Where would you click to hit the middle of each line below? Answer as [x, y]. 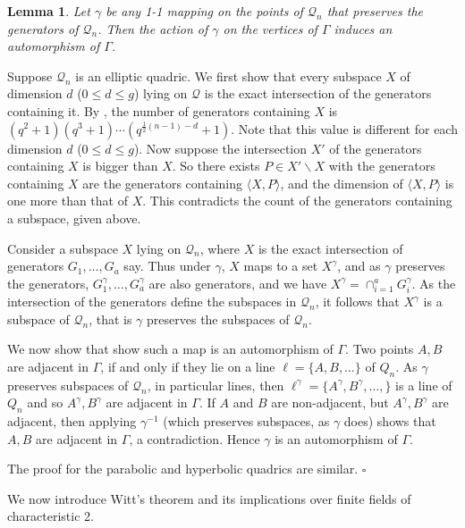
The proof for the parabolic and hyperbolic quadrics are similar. [183, 469]
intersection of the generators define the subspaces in [152, 302]
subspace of [38, 318]
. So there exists [216, 166]
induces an [363, 28]
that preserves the [375, 11]
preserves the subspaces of [218, 318]
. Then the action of [153, 28]
